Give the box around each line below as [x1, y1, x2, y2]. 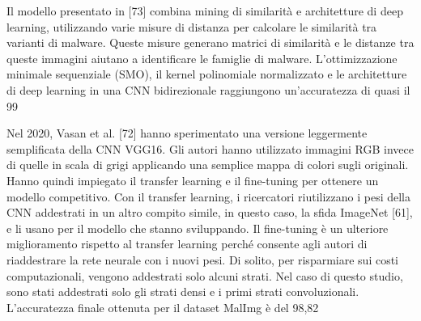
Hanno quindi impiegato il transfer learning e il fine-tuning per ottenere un [6, 171, 379, 188]
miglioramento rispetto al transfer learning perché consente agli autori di [6, 235, 368, 252]
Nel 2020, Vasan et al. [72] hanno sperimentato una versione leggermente [6, 125, 368, 141]
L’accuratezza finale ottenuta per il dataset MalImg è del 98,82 [6, 298, 319, 315]
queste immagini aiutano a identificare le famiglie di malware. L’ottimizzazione [6, 49, 398, 66]
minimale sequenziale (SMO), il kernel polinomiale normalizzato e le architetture [6, 65, 407, 82]
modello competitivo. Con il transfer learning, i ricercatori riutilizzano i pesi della [6, 188, 411, 205]
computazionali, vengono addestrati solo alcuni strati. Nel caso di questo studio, [6, 267, 403, 284]
